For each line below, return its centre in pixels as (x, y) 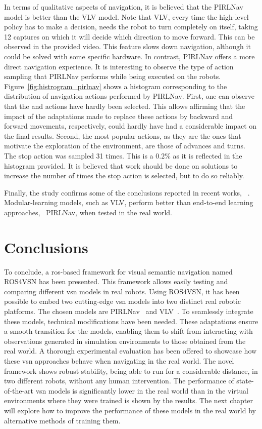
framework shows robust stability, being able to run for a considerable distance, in (131, 370)
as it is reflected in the (207, 155)
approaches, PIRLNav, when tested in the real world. (88, 212)
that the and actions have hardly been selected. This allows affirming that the (125, 106)
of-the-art (19, 390)
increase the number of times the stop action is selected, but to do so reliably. (124, 175)
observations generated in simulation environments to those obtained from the (125, 341)
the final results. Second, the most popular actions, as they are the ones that (123, 135)
